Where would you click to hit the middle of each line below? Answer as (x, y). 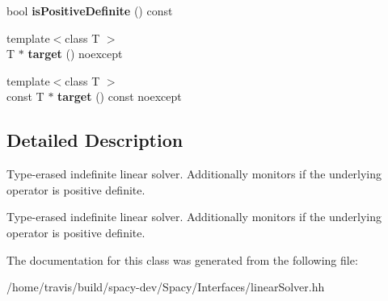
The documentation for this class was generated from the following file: (182, 259)
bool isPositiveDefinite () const (90, 10)
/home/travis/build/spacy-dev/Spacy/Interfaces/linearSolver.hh (166, 287)
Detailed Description (95, 140)
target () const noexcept (120, 96)
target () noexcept (75, 54)
